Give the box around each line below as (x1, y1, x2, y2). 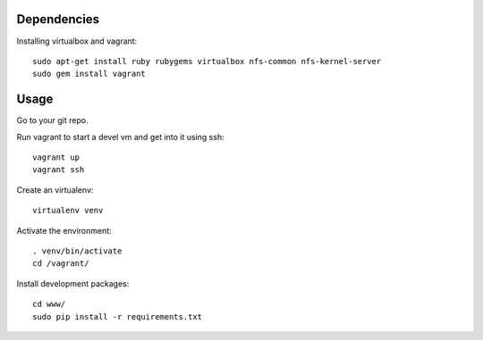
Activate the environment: (16, 225, 112, 236)
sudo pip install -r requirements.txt (32, 311, 203, 321)
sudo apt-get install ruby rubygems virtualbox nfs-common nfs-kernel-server (32, 56, 382, 66)
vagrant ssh (32, 165, 85, 175)
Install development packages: (16, 278, 130, 289)
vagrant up (32, 152, 80, 162)
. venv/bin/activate (32, 245, 123, 256)
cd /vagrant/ (32, 259, 89, 269)
